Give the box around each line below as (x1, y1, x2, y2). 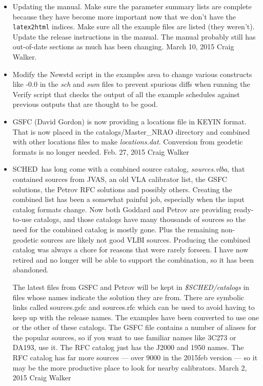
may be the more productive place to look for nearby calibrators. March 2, (12, 362, 247, 373)
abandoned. (12, 264, 49, 275)
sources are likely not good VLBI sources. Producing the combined (41, 234, 251, 245)
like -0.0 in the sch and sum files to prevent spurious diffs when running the (12, 79, 250, 89)
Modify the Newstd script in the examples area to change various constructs (12, 68, 252, 79)
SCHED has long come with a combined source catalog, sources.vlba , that (12, 163, 245, 174)
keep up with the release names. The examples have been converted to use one (12, 311, 259, 322)
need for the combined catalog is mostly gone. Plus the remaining (12, 224, 219, 234)
